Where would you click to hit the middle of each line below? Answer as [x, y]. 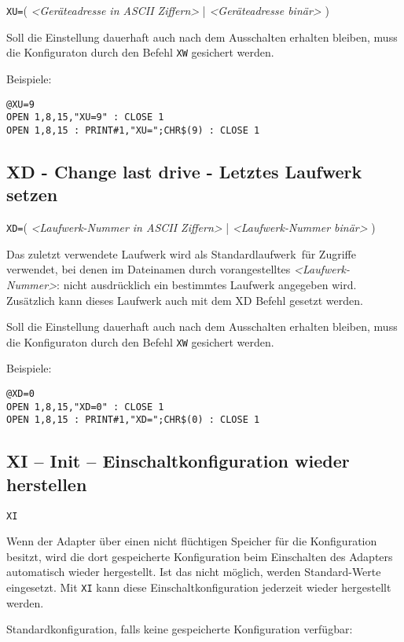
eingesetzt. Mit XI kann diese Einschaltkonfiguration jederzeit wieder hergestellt [199, 587]
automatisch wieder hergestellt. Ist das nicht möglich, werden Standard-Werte [194, 572]
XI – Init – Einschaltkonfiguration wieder [178, 461]
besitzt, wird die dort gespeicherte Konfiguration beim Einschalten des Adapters [200, 556]
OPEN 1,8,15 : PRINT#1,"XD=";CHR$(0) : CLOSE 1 [133, 420]
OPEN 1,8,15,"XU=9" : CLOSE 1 [85, 117]
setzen [32, 194]
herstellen [47, 484]
